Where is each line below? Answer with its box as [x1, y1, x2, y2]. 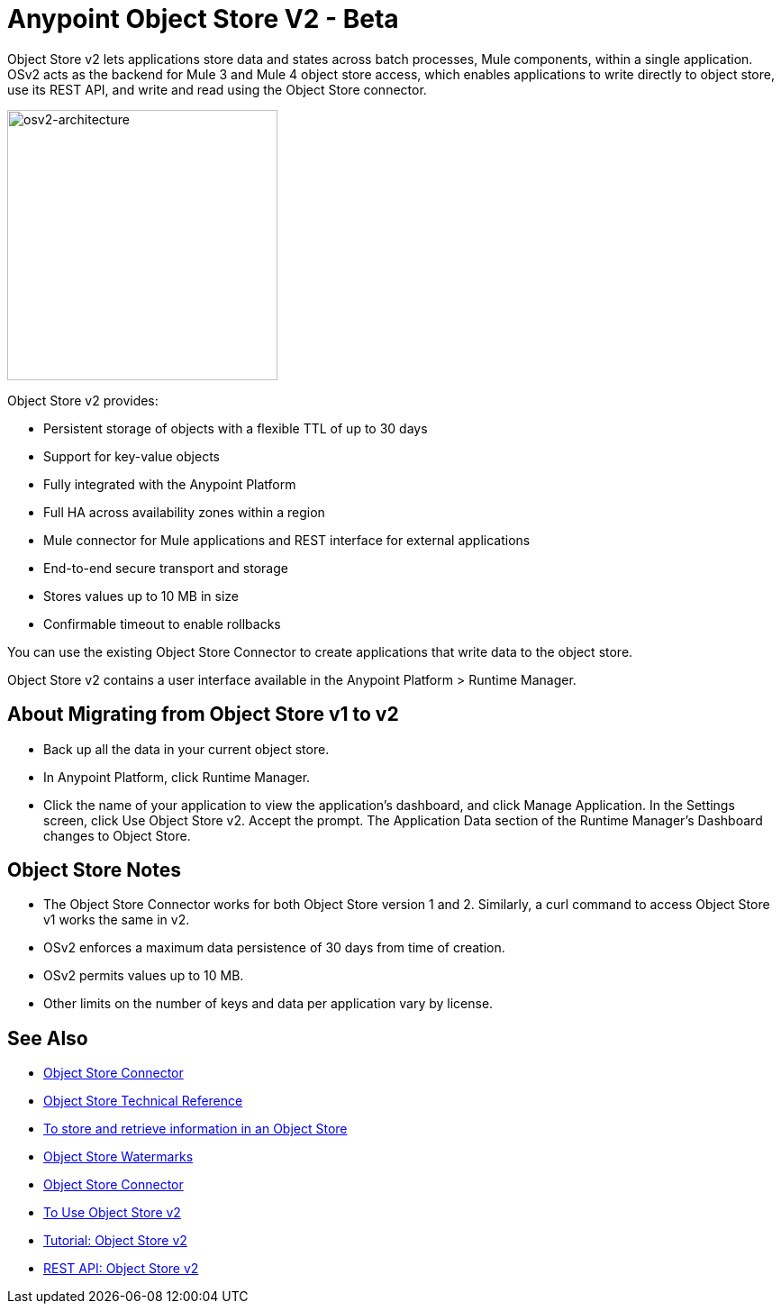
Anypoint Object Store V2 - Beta [7, 4, 399, 34]
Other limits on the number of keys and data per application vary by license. [43, 996, 494, 1012]
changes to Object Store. [43, 827, 191, 843]
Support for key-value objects [43, 448, 220, 464]
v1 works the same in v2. [43, 912, 190, 928]
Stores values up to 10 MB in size [43, 587, 240, 604]
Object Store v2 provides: [7, 392, 159, 408]
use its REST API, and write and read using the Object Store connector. [7, 81, 427, 97]
